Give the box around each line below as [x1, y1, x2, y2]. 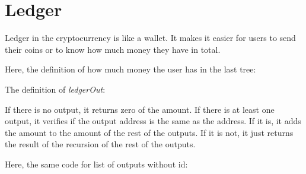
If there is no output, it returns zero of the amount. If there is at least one [5, 103, 275, 115]
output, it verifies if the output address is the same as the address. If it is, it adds [5, 115, 301, 127]
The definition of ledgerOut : [5, 83, 106, 95]
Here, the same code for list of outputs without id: [5, 157, 188, 170]
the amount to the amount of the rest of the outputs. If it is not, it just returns [5, 126, 294, 138]
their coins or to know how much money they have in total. [5, 43, 221, 55]
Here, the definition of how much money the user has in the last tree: [5, 63, 256, 75]
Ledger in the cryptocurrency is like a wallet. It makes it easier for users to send [5, 31, 296, 44]
